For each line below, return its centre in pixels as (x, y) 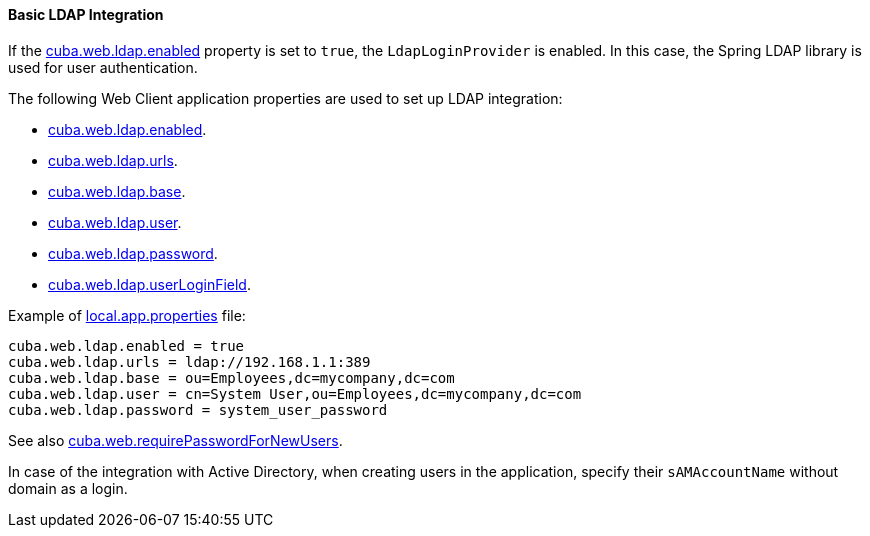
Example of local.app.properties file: (127, 315)
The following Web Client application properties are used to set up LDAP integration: (285, 98)
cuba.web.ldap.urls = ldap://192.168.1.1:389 (189, 361)
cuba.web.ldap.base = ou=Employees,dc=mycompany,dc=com (231, 377)
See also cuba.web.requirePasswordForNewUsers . (175, 440)
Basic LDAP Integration (86, 14)
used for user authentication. (103, 67)
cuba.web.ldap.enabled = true (126, 345)
